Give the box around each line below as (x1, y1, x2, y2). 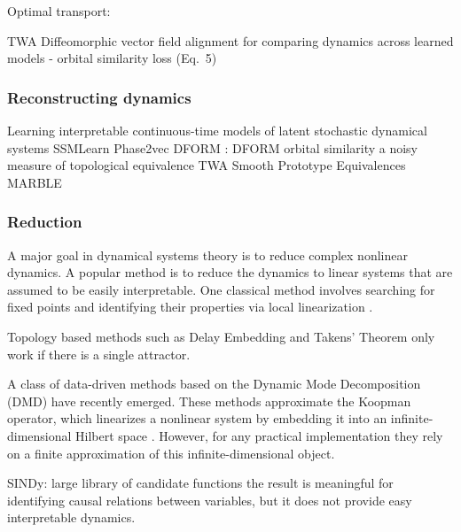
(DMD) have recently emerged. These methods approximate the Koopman (7, 391, 411, 410)
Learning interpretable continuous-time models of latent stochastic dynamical (7, 121, 427, 139)
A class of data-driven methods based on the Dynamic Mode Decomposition (7, 374, 421, 393)
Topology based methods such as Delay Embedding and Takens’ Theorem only (7, 327, 435, 345)
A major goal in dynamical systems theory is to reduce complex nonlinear (7, 245, 408, 264)
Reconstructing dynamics (7, 86, 191, 108)
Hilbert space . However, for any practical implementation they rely (75, 426, 443, 444)
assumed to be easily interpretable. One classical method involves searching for (7, 280, 435, 298)
